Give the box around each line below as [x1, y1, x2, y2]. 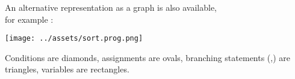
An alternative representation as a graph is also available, [5, 1, 217, 13]
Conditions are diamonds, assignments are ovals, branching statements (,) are [5, 51, 291, 63]
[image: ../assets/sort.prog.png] [5, 34, 143, 43]
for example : [5, 13, 54, 25]
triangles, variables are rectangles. [5, 63, 129, 75]
